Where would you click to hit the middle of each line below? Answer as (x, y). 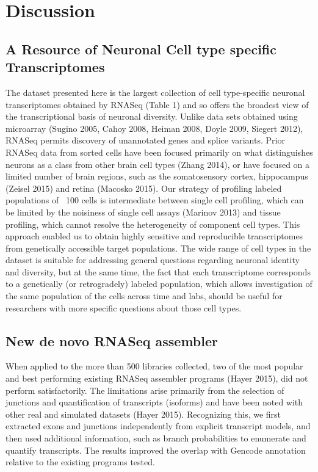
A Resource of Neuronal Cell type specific (141, 49)
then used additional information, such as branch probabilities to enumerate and (156, 438)
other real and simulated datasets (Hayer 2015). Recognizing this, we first (143, 414)
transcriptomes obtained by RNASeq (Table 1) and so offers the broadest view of (157, 104)
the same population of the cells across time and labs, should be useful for (144, 296)
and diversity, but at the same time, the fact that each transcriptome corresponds (158, 271)
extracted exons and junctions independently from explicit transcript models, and (158, 426)
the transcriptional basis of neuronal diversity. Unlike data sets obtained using (152, 116)
